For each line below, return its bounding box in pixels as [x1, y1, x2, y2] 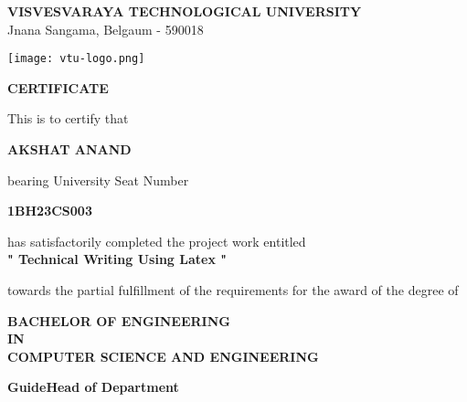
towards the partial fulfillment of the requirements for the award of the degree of [7, 280, 459, 299]
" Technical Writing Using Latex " [7, 249, 228, 269]
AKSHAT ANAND [7, 140, 132, 159]
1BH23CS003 [7, 201, 92, 220]
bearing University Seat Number [7, 170, 189, 189]
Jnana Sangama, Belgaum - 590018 [7, 19, 204, 38]
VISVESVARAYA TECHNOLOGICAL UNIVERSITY [7, 2, 362, 20]
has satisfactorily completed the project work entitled [7, 231, 306, 250]
